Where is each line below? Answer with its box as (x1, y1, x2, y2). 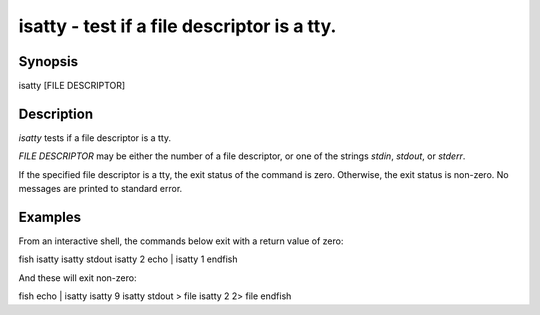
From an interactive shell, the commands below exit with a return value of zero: (18, 235, 344, 247)
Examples (18, 208, 82, 225)
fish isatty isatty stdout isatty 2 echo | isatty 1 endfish (18, 253, 239, 265)
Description (18, 105, 94, 122)
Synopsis (18, 53, 79, 70)
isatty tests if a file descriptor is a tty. (18, 131, 172, 144)
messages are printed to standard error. (18, 183, 183, 195)
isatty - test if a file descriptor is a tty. (18, 15, 337, 37)
